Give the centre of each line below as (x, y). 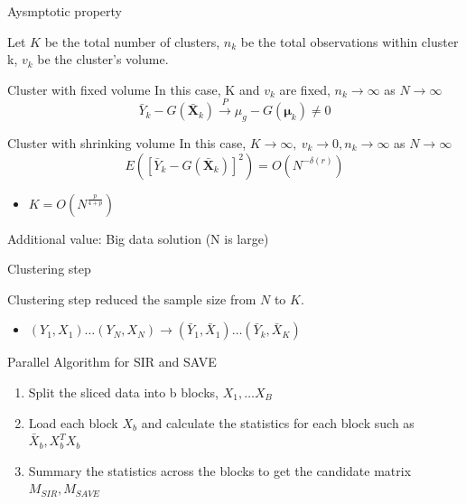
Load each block (73, 422)
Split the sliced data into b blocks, (123, 392)
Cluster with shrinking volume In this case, (127, 142)
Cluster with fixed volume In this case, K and (134, 89)
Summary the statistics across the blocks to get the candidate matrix (220, 470)
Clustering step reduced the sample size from (132, 299)
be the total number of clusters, (132, 41)
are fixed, (305, 89)
